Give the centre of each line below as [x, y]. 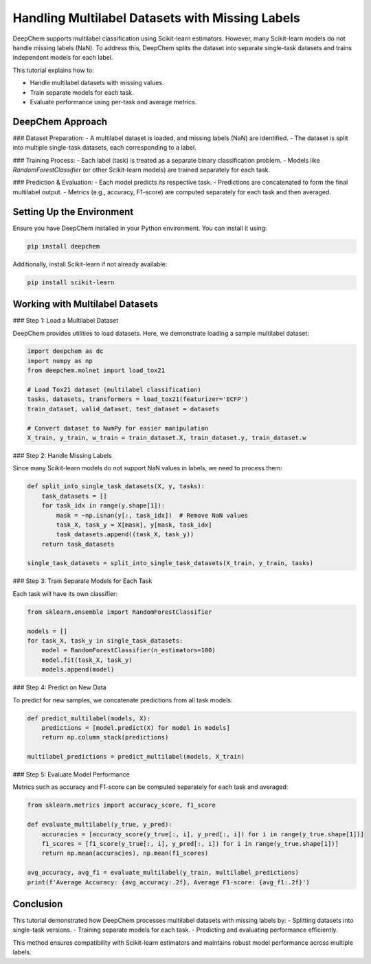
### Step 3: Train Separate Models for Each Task [82, 581]
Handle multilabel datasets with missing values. [97, 83]
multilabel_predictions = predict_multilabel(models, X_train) [136, 757]
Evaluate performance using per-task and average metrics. [113, 102]
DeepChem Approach [60, 121]
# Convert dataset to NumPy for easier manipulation [118, 428]
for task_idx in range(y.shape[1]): [103, 506]
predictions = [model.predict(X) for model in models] [136, 727]
